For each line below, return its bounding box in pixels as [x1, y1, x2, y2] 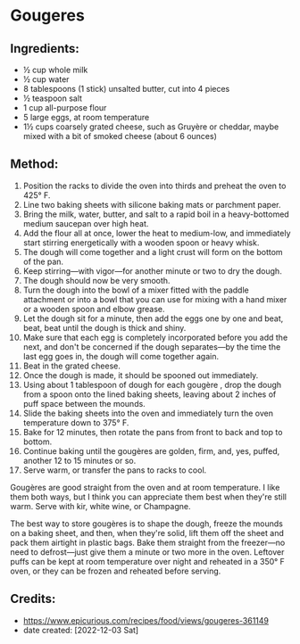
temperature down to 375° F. [22, 417, 129, 428]
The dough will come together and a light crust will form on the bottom [22, 246, 284, 257]
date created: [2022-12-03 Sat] [22, 624, 139, 635]
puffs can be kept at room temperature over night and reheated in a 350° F [10, 556, 285, 566]
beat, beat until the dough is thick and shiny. [22, 322, 187, 333]
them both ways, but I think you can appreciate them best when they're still [10, 491, 287, 502]
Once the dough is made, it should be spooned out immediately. [22, 369, 259, 380]
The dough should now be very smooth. [22, 275, 171, 285]
